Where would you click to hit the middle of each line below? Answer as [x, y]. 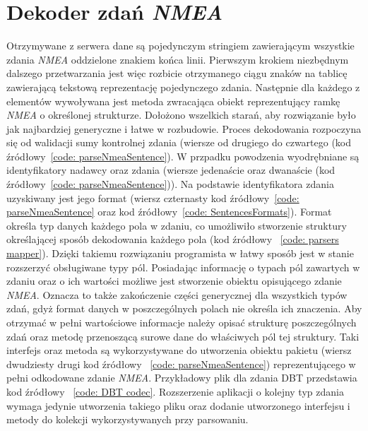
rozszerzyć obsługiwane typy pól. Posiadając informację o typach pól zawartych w [183, 267]
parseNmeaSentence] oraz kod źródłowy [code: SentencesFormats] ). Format [169, 212]
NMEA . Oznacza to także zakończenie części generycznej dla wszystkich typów [177, 294]
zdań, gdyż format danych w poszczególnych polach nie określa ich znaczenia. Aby [184, 308]
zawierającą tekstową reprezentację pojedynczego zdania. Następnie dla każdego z [183, 87]
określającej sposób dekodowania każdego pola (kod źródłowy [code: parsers [173, 239]
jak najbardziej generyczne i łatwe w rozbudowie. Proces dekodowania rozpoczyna [184, 128]
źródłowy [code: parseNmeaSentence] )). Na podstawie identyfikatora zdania [170, 184]
